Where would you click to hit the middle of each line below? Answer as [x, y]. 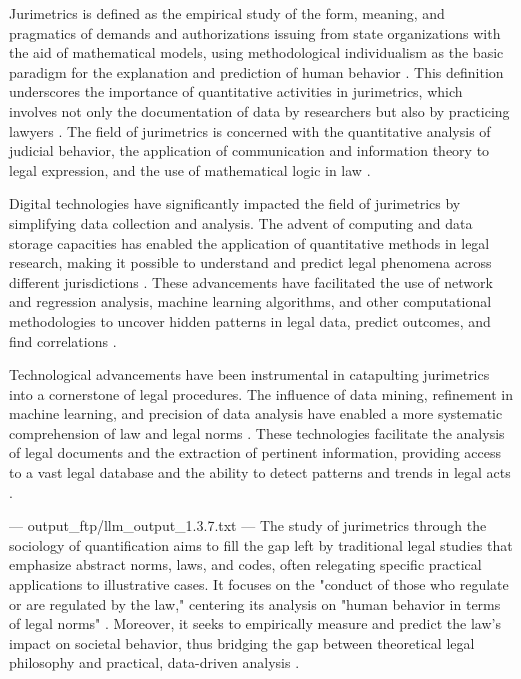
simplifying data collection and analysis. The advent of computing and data [241, 222]
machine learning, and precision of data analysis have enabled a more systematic [256, 413]
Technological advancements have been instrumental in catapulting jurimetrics [249, 374]
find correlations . [63, 340]
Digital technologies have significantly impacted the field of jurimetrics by [235, 203]
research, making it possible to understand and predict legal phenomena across [250, 262]
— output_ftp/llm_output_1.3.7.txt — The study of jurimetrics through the [248, 525]
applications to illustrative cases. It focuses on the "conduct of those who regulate [259, 584]
